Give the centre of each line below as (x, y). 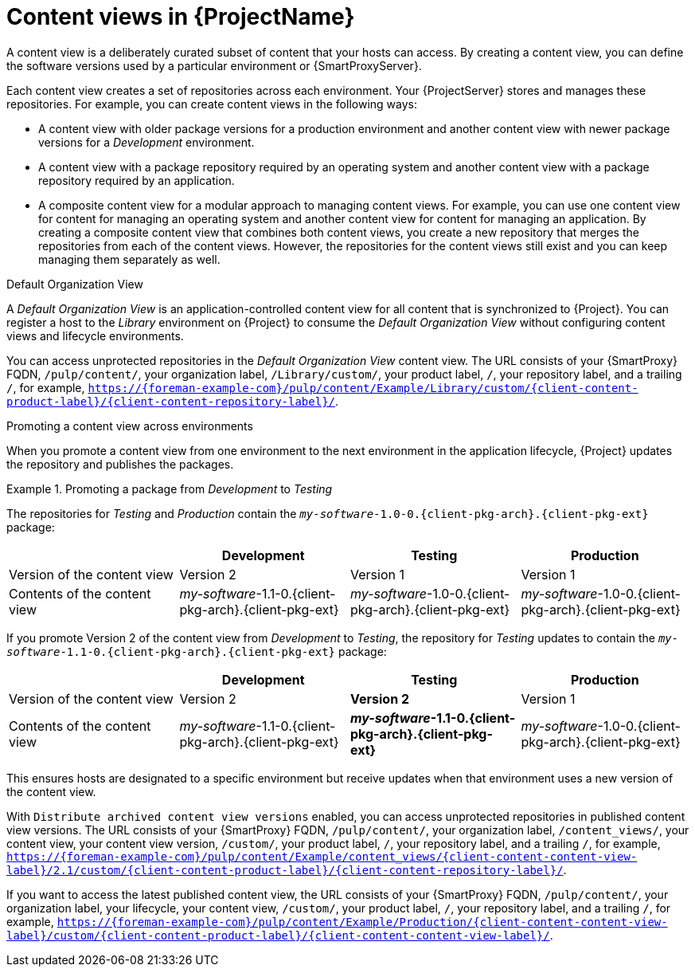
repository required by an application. (137, 180)
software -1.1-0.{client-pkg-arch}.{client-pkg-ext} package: (197, 651)
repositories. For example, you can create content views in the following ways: (212, 104)
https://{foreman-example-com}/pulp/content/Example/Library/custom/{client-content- (363, 388)
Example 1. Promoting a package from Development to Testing (170, 488)
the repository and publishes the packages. (120, 464)
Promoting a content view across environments (130, 426)
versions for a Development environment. (146, 142)
